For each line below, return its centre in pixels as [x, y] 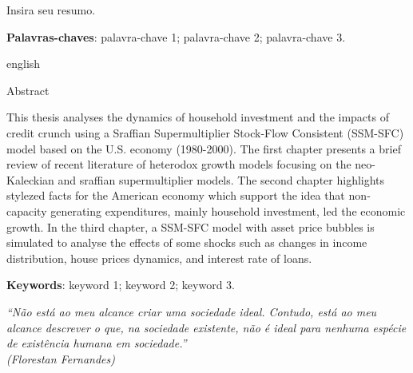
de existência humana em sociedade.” [97, 343]
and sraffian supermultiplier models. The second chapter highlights [221, 179]
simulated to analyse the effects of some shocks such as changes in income [187, 242]
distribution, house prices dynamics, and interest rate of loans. [159, 258]
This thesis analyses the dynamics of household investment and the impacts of [198, 117]
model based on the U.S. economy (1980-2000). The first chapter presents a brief [204, 148]
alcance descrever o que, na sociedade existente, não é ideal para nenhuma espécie [206, 327]
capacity [27, 210]
